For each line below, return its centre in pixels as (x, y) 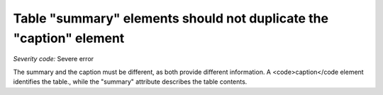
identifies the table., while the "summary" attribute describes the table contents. (130, 82)
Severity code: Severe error (54, 59)
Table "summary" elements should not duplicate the (171, 18)
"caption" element (69, 38)
